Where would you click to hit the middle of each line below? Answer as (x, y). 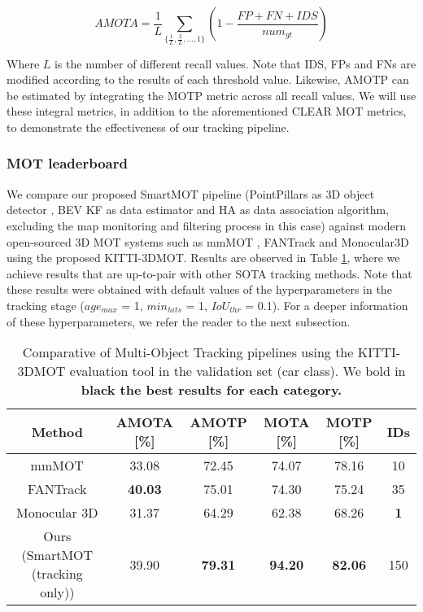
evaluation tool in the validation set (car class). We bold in (238, 371)
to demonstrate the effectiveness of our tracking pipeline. (148, 127)
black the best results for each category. (211, 390)
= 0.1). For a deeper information (327, 305)
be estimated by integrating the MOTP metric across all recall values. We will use (211, 95)
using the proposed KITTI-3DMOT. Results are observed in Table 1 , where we (203, 258)
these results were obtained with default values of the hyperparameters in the (199, 289)
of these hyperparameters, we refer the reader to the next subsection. (179, 321)
